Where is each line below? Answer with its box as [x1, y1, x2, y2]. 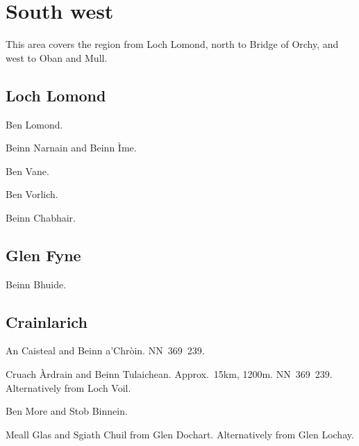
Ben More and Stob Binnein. [6, 404, 128, 418]
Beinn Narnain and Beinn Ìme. [6, 140, 137, 155]
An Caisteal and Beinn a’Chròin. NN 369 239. [6, 343, 205, 358]
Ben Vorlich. [6, 187, 58, 201]
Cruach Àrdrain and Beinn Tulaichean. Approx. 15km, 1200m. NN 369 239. [6, 367, 333, 381]
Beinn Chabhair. [6, 210, 76, 224]
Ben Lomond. [6, 117, 63, 131]
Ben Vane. [6, 163, 49, 178]
